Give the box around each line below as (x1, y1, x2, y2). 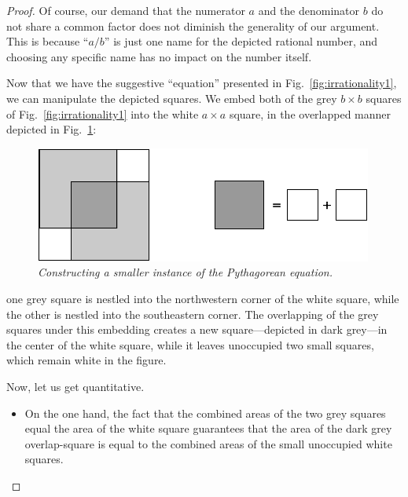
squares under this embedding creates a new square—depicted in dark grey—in (6, 321, 388, 338)
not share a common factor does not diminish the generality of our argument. (6, 17, 380, 34)
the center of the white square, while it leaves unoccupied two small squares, (6, 336, 374, 353)
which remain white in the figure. (6, 352, 167, 368)
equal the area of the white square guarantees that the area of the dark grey (24, 420, 392, 437)
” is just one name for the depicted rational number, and (104, 33, 378, 49)
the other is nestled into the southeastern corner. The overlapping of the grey (6, 305, 379, 322)
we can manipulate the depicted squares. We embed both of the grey (6, 90, 337, 106)
